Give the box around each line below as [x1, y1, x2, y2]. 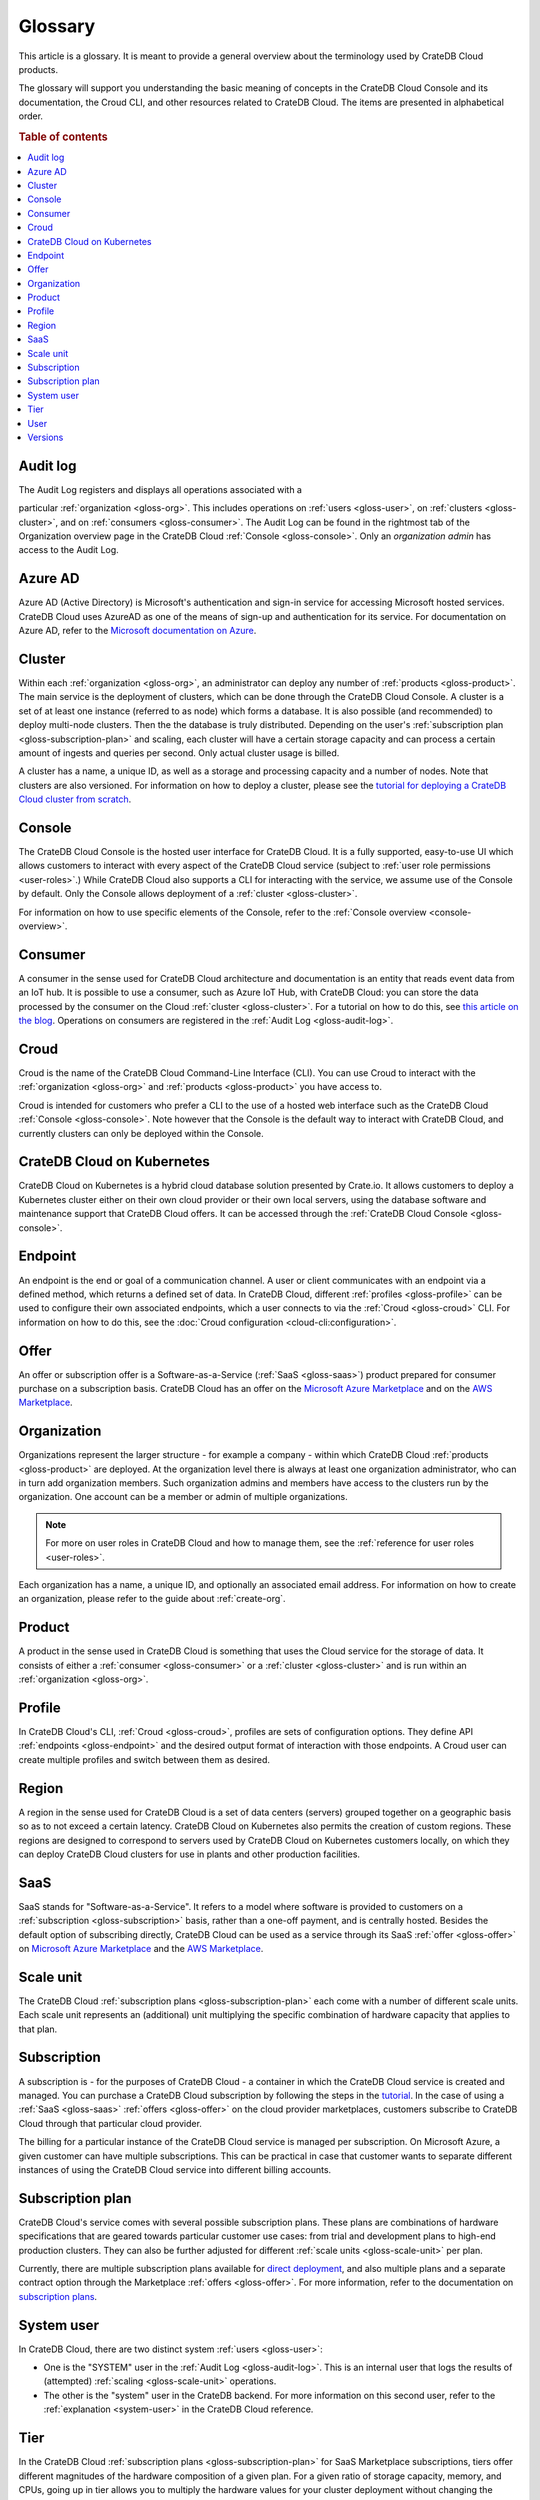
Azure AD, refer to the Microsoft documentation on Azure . [18, 625, 257, 637]
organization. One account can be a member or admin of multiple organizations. [18, 1491, 349, 1503]
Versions [27, 431, 64, 443]
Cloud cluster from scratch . [18, 793, 132, 805]
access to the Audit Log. [18, 544, 119, 556]
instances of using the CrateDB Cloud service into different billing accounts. [18, 2163, 332, 2175]
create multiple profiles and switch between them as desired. [18, 1753, 270, 1765]
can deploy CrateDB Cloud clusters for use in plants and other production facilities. [18, 1848, 360, 1860]
